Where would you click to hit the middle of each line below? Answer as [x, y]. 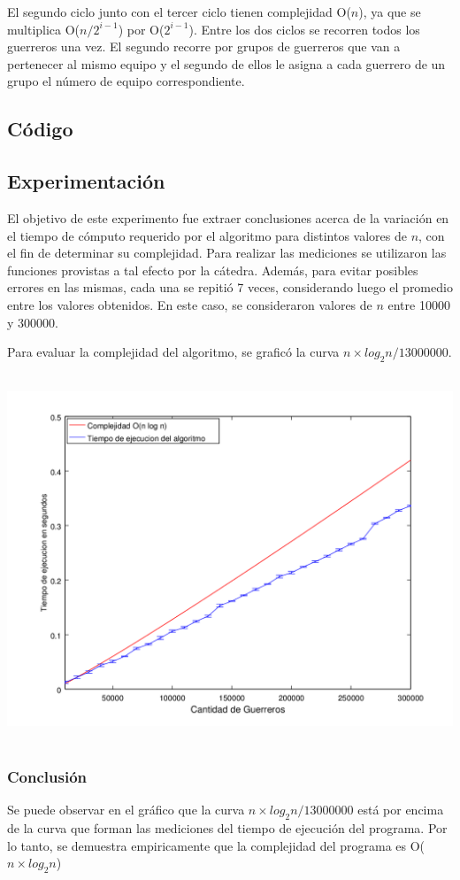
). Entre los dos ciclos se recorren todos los [304, 29]
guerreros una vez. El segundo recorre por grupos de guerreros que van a [204, 46]
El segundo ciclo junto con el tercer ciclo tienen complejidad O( [179, 12]
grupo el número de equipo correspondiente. [126, 81]
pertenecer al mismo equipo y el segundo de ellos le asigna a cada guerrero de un [226, 63]
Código [40, 129]
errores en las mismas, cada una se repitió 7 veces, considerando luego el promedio [230, 287]
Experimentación [86, 181]
